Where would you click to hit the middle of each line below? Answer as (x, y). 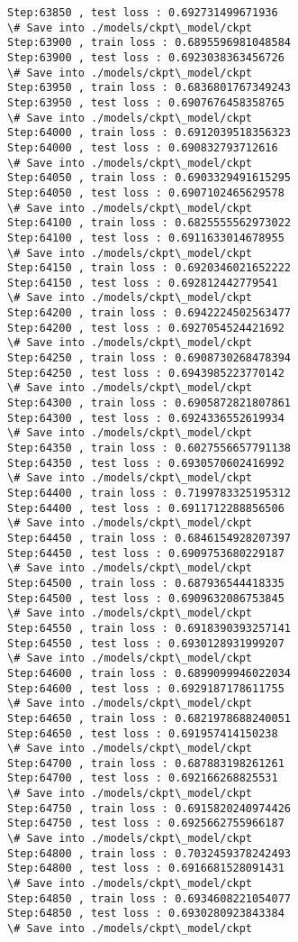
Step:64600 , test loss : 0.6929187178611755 (146, 688)
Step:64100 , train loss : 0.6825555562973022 (149, 223)
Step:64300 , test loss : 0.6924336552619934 (146, 418)
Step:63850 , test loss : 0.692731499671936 (143, 13)
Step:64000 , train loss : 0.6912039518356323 (149, 133)
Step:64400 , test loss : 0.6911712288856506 (146, 508)
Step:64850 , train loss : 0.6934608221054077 (149, 898)
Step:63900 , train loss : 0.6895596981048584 (149, 43)
